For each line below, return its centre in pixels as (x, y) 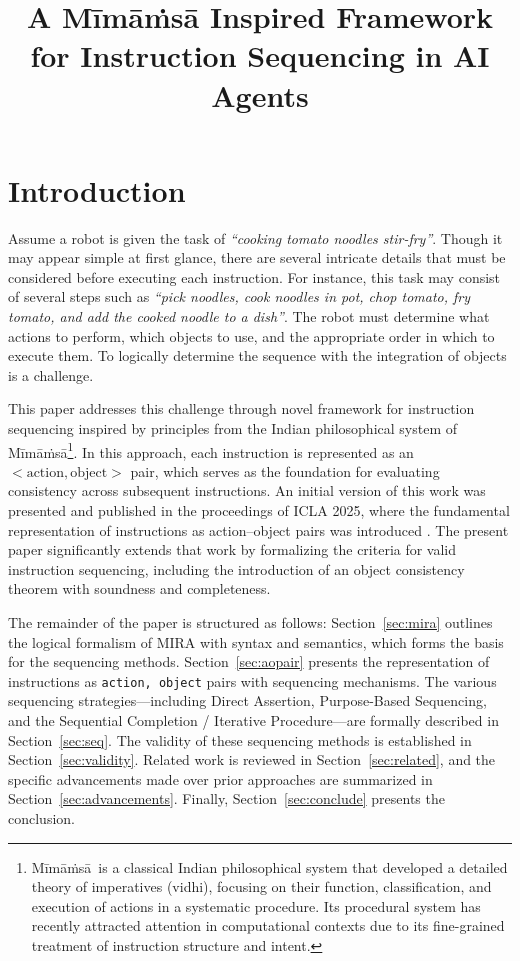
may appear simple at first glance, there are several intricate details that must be (257, 257)
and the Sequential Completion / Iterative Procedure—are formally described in (253, 720)
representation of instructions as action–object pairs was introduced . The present (258, 529)
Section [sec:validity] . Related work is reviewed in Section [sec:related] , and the (252, 759)
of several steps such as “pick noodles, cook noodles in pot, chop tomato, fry (239, 296)
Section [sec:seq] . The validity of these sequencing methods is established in (240, 739)
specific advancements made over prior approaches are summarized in (220, 778)
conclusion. (41, 818)
